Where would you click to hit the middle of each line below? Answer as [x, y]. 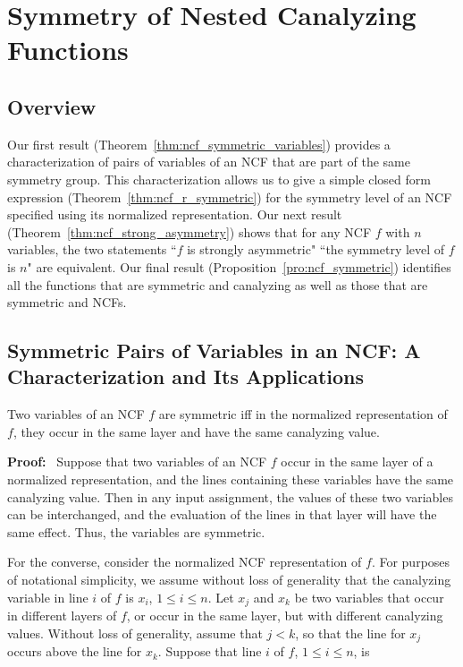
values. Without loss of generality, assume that [135, 633]
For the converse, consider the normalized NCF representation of [185, 562]
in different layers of [62, 616]
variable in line [48, 597]
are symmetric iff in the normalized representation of [303, 414]
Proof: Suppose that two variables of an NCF [137, 462]
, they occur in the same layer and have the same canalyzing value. [196, 431]
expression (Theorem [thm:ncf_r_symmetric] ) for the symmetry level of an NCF [230, 197]
